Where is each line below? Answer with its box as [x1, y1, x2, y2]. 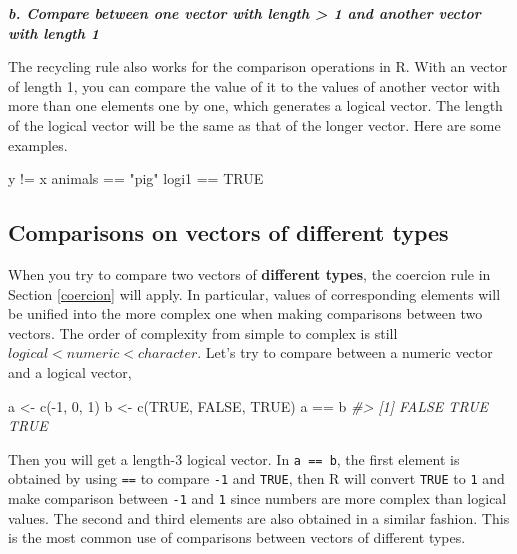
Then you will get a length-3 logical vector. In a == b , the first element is [8, 448, 460, 469]
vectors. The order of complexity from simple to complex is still [8, 322, 398, 343]
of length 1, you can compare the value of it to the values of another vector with [8, 75, 501, 96]
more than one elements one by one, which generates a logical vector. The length [8, 95, 503, 116]
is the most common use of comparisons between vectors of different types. [8, 527, 466, 548]
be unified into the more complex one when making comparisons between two [8, 303, 483, 324]
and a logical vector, [8, 361, 132, 382]
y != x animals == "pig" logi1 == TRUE [8, 168, 264, 189]
